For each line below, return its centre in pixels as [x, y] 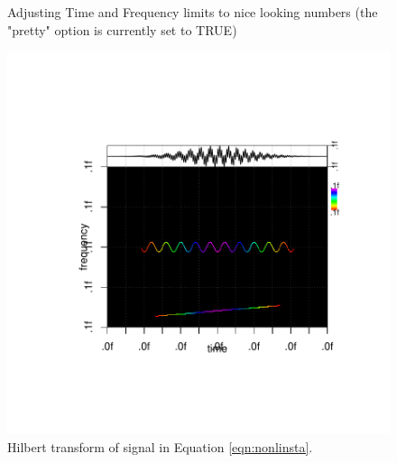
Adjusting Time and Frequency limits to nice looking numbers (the [193, 12]
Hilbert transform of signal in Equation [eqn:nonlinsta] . [160, 446]
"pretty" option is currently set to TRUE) [122, 29]
